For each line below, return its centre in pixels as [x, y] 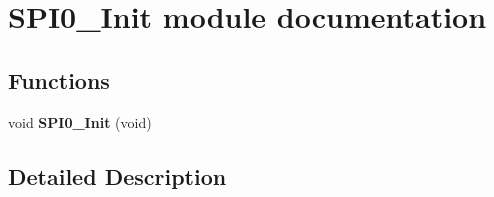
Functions [59, 79]
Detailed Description [117, 175]
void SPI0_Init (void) [80, 121]
